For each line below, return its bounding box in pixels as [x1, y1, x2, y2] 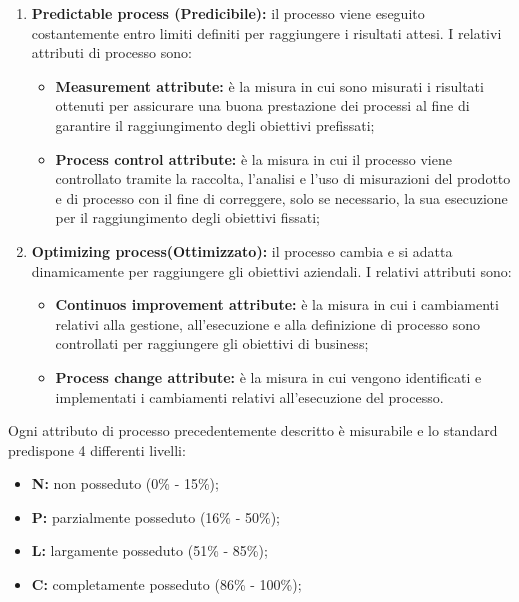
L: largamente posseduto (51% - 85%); [31, 540, 268, 561]
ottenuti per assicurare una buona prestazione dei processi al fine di [55, 95, 470, 116]
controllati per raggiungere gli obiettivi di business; [55, 333, 369, 354]
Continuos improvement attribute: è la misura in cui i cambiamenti [55, 294, 499, 315]
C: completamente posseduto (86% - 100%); [31, 574, 302, 595]
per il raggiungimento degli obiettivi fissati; [55, 207, 320, 228]
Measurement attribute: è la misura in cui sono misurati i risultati [55, 75, 484, 96]
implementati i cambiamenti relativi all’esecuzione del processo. [55, 386, 444, 407]
